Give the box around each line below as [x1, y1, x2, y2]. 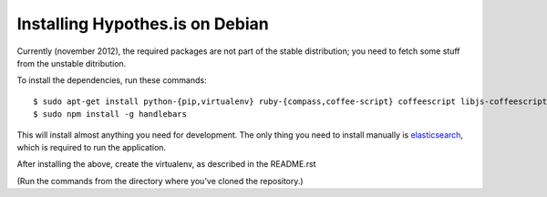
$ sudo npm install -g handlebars [33, 109, 187, 119]
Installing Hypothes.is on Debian [16, 14, 269, 34]
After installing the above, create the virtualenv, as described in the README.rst [16, 159, 316, 170]
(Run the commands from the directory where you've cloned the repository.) [16, 175, 304, 186]
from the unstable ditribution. [16, 57, 127, 68]
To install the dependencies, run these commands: [16, 75, 207, 86]
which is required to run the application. [16, 141, 167, 152]
